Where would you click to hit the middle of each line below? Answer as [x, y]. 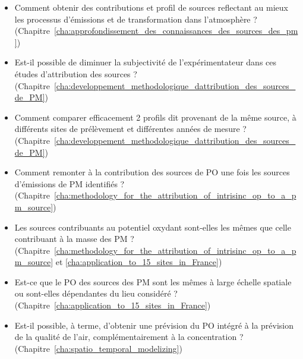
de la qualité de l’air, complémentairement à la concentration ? [129, 337]
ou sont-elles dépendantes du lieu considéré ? [96, 293]
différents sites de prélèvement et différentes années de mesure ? [130, 129]
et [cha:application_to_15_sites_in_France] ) [139, 262]
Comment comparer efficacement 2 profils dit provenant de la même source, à [155, 117]
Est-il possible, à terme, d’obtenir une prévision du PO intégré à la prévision [154, 325]
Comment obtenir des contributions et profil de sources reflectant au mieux [151, 7]
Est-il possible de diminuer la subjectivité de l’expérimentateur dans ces [146, 62]
